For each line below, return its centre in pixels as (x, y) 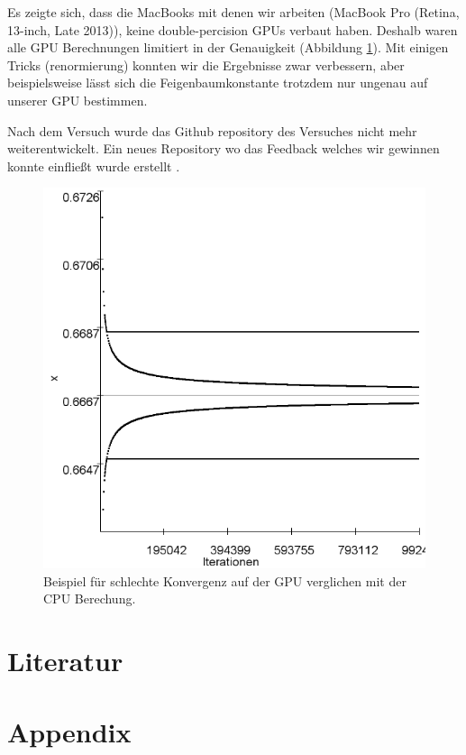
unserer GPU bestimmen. (78, 100)
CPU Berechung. (90, 598)
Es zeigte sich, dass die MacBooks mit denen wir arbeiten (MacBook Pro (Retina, (233, 12)
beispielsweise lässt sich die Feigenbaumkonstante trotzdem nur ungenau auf (218, 83)
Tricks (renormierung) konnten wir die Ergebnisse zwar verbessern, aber (206, 64)
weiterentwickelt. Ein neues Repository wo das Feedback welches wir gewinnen (224, 148)
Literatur (65, 661)
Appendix (69, 731)
